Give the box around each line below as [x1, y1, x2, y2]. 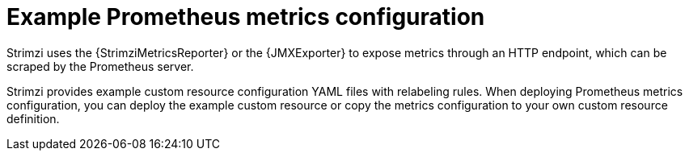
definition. [6, 111, 60, 126]
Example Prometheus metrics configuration [6, 3, 485, 31]
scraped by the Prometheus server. [6, 59, 194, 73]
